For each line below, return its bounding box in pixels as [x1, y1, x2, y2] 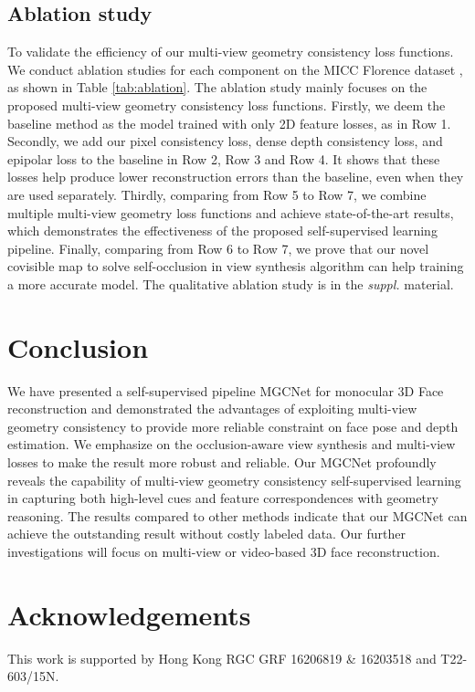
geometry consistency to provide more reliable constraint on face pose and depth [7, 416, 459, 435]
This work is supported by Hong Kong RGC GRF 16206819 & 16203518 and [7, 648, 437, 667]
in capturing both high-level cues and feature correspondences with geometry [7, 488, 438, 508]
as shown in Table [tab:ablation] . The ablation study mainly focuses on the [7, 78, 427, 97]
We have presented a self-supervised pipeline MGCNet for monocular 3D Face [7, 381, 444, 400]
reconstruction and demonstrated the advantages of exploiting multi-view [7, 399, 417, 418]
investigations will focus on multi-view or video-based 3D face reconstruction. [7, 541, 440, 561]
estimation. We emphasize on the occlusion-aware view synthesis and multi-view [7, 435, 456, 454]
